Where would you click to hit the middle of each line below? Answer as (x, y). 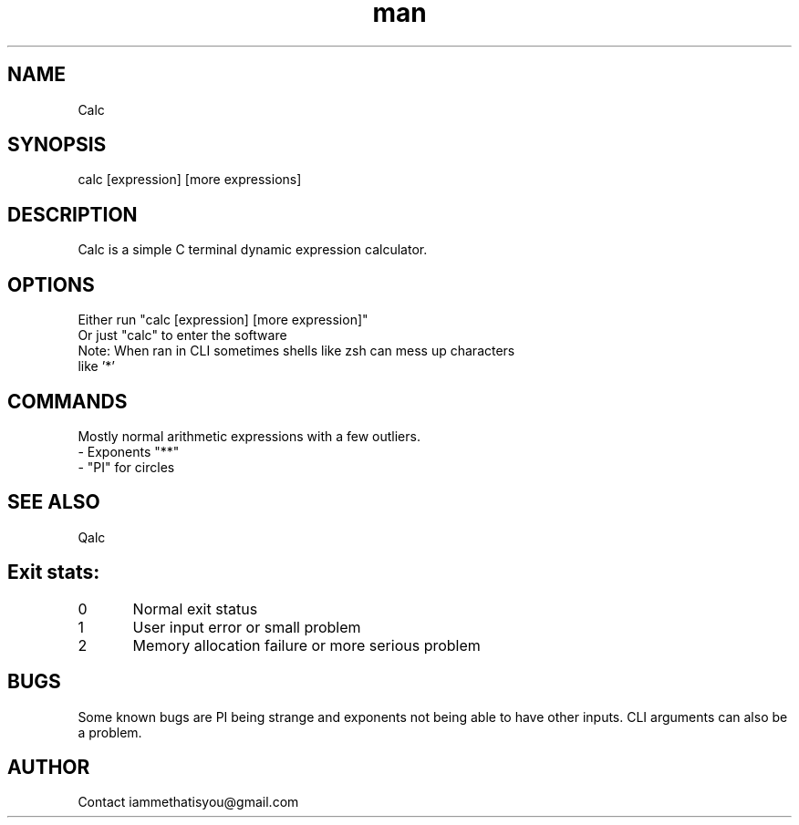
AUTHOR (49, 767)
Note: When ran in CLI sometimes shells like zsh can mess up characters (296, 351)
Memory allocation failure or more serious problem (306, 645)
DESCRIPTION (73, 214)
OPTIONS (51, 284)
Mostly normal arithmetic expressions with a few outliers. (249, 436)
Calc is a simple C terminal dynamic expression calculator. (253, 250)
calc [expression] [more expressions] (190, 180)
